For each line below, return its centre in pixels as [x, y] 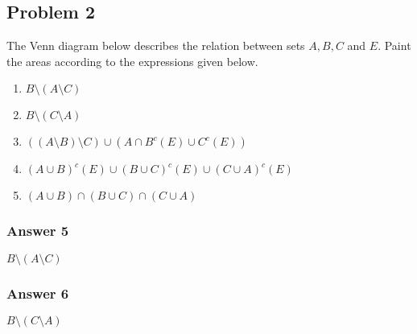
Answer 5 [38, 231]
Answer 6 [38, 293]
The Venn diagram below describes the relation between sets [156, 45]
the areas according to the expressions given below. [132, 61]
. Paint [394, 45]
